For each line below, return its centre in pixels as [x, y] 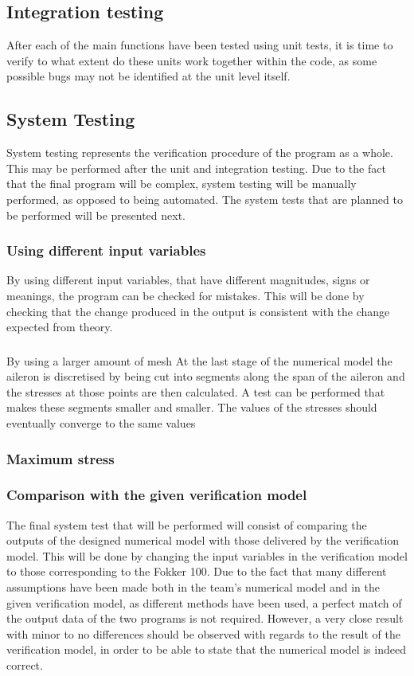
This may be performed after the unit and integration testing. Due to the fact [196, 168]
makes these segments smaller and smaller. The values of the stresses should [192, 407]
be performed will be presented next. [96, 215]
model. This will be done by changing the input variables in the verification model [207, 555]
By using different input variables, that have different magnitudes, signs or [188, 280]
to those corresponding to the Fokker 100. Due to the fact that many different [197, 571]
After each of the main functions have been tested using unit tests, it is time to [200, 45]
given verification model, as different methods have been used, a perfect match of [204, 602]
